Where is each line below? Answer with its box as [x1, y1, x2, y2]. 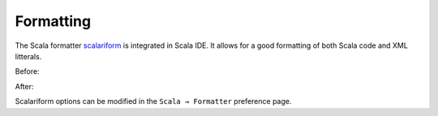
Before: [15, 67, 40, 76]
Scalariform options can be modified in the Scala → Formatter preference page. [15, 97, 292, 106]
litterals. [15, 51, 42, 61]
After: [15, 81, 34, 91]
